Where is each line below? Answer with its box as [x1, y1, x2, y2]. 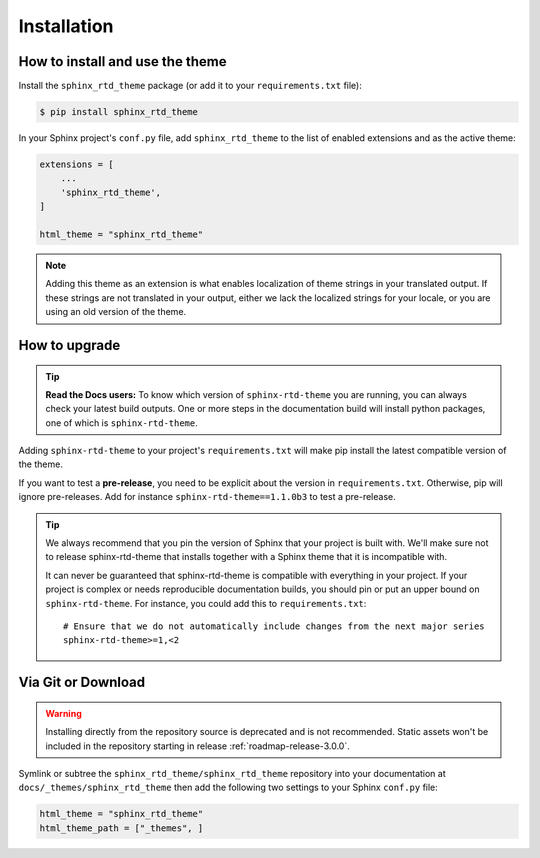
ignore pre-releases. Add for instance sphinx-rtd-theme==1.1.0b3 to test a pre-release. [18, 491, 396, 503]
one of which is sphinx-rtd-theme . [45, 416, 199, 429]
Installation [18, 15, 114, 37]
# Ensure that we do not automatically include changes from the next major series [63, 621, 485, 632]
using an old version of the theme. [45, 306, 187, 318]
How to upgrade [18, 336, 121, 354]
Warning [45, 707, 82, 719]
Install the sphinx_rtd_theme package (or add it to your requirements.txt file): [18, 80, 362, 92]
